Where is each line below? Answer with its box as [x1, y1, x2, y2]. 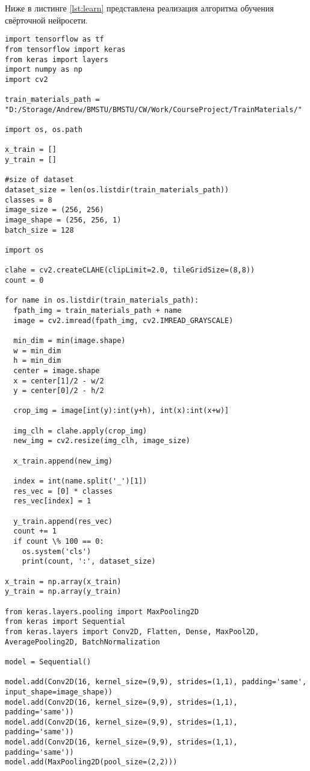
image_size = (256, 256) [5, 206, 104, 215]
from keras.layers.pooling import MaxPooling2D [5, 607, 199, 616]
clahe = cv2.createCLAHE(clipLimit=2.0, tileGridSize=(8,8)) [5, 266, 255, 275]
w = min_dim [13, 346, 61, 355]
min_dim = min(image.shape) [13, 336, 126, 345]
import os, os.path [5, 125, 82, 134]
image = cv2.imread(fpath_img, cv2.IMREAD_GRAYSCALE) [13, 316, 234, 325]
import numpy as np [5, 65, 82, 74]
